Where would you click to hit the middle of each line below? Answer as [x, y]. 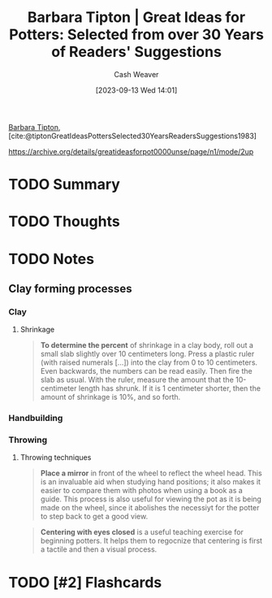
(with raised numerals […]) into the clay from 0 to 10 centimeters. [149, 362]
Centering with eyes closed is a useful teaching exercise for [142, 532]
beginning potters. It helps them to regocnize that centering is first [151, 541]
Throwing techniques [56, 457]
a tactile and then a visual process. [99, 549]
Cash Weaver [136, 74]
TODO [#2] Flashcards [85, 582]
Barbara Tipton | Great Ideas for [136, 17]
